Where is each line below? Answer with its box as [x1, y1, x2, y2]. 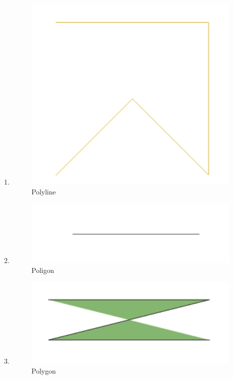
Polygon [31, 365, 56, 376]
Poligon [31, 265, 54, 275]
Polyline [31, 186, 56, 196]
